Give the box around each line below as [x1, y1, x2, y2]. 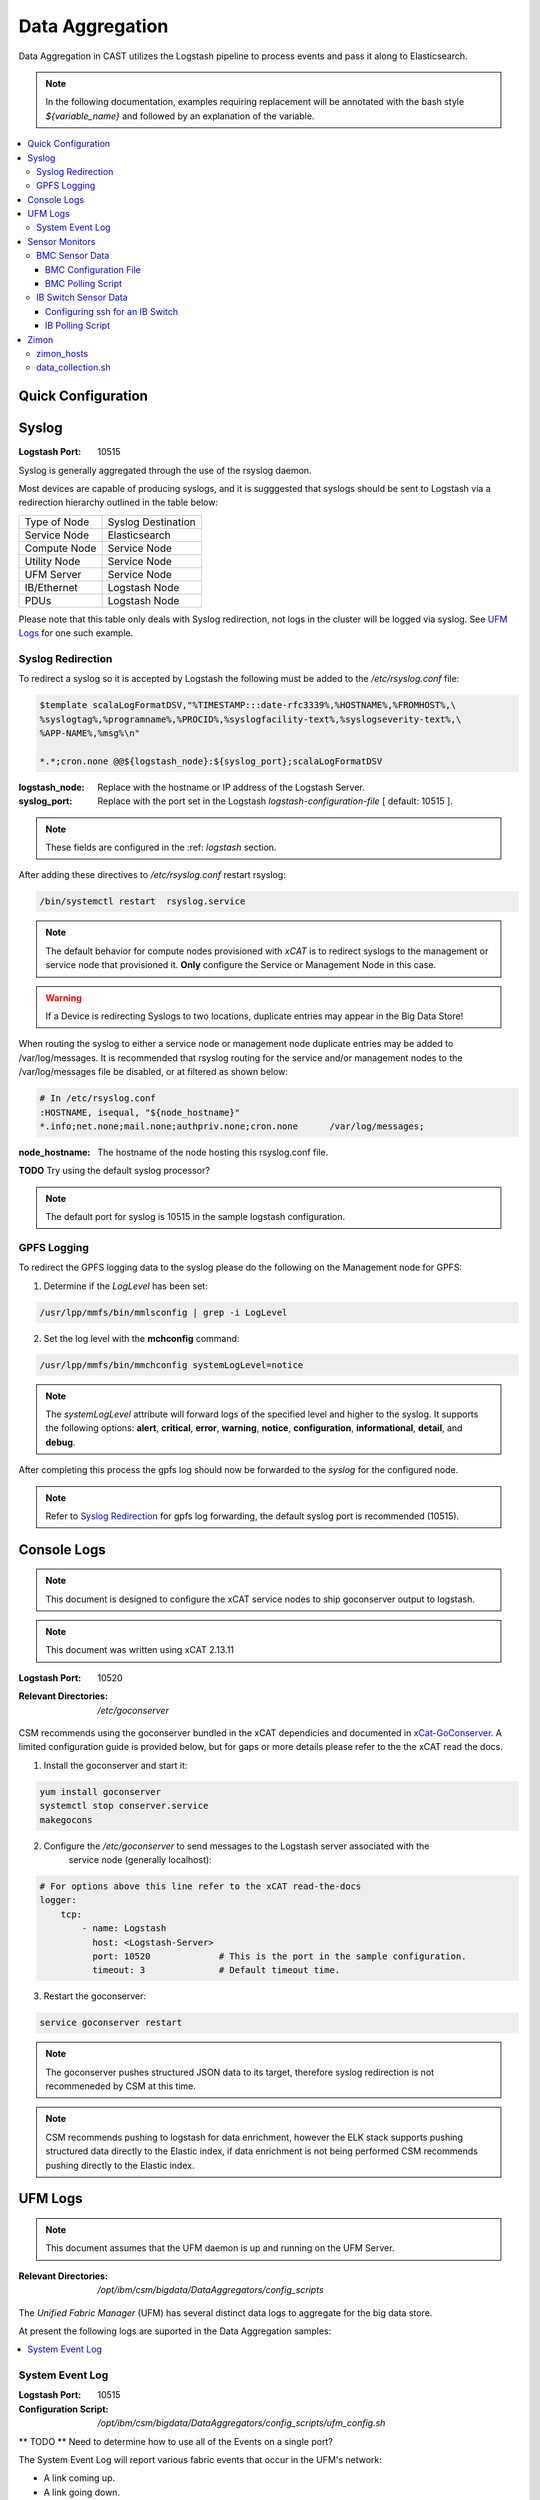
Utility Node [24, 554, 81, 568]
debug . [45, 1436, 76, 1448]
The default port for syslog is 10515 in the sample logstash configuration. [45, 1211, 346, 1223]
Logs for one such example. [18, 627, 134, 639]
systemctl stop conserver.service [39, 1800, 209, 1812]
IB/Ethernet [24, 580, 79, 594]
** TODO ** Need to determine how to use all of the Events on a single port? [18, 2435, 334, 2447]
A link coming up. [43, 2472, 115, 2484]
